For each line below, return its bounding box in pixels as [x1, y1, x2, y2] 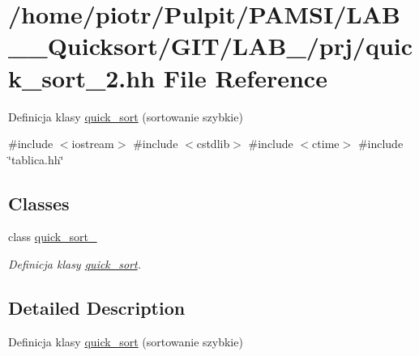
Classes [8, 190, 70, 215]
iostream [71, 135, 114, 152]
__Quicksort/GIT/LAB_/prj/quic [8, 29, 413, 62]
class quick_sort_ [8, 228, 97, 245]
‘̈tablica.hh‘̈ [8, 150, 64, 167]
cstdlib [196, 135, 230, 152]
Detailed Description [8, 295, 186, 320]
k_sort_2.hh [8, 61, 156, 94]
